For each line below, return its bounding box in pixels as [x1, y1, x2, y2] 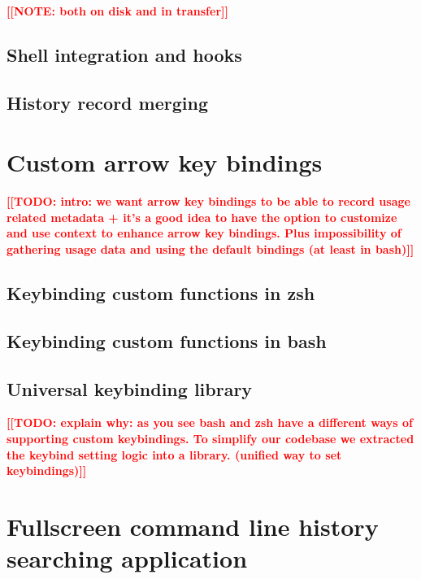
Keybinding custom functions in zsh [7, 281, 315, 306]
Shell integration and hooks [7, 41, 242, 67]
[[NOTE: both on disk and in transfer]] [7, 2, 228, 19]
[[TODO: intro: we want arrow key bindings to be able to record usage [7, 193, 410, 210]
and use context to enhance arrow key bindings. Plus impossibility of [7, 224, 401, 242]
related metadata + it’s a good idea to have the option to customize [7, 208, 397, 225]
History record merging [7, 89, 208, 115]
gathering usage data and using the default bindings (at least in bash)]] [7, 241, 414, 258]
